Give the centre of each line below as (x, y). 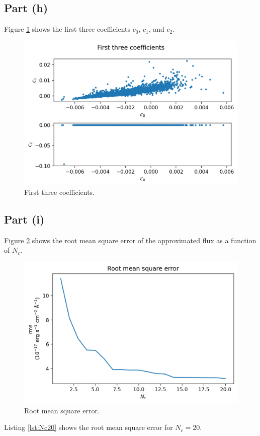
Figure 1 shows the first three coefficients (67, 29)
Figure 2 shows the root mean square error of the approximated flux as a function (130, 240)
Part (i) (24, 219)
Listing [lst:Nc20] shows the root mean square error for (89, 427)
